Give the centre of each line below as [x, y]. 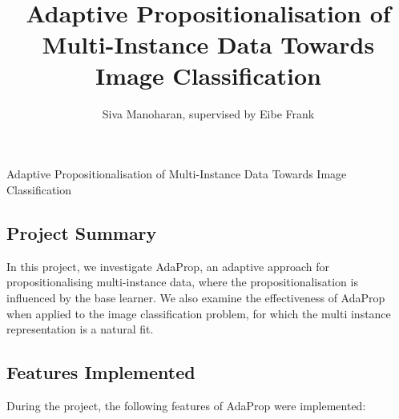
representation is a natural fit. [80, 329]
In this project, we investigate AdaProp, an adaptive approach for [168, 266]
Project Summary [82, 233]
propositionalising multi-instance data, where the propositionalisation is [182, 282]
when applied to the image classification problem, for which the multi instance [199, 313]
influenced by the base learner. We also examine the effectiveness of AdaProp [196, 298]
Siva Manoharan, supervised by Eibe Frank [208, 113]
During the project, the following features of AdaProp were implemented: [186, 406]
